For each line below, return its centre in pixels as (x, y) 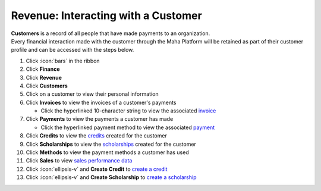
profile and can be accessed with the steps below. (73, 50)
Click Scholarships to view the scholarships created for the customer (111, 144)
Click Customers (47, 86)
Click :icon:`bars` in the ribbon (63, 61)
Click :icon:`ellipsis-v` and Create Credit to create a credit (97, 169)
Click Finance (43, 69)
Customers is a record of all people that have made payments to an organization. (111, 33)
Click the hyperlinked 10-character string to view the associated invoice (128, 111)
